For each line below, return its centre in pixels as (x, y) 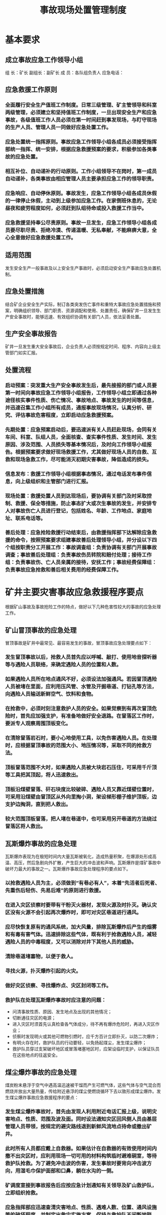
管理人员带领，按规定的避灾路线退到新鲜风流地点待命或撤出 (76, 1127)
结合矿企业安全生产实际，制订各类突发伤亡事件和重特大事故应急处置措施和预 (83, 304)
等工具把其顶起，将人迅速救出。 (43, 775)
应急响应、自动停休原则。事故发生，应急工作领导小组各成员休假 (81, 193)
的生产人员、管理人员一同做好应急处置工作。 (58, 127)
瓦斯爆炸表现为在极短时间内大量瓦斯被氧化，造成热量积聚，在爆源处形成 (79, 857)
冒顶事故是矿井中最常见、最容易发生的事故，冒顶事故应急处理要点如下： (79, 643)
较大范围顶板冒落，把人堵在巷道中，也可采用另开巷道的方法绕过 (81, 818)
